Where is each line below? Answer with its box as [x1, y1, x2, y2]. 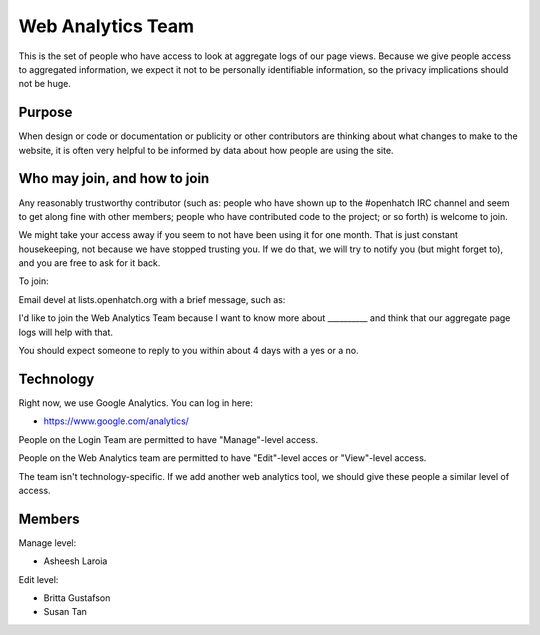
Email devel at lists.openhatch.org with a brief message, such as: [18, 293, 286, 305]
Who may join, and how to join [18, 170, 210, 187]
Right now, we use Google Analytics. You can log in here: [18, 396, 254, 409]
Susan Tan [43, 606, 87, 618]
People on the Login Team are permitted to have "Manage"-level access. [18, 433, 319, 445]
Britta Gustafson [43, 591, 111, 604]
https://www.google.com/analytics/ [43, 415, 190, 427]
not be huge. [18, 78, 72, 90]
